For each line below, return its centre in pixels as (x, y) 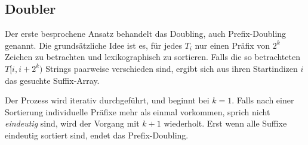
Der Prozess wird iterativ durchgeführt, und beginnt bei (107, 100)
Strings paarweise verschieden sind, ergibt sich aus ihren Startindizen (172, 68)
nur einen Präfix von (232, 45)
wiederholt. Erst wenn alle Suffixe (225, 123)
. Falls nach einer (263, 100)
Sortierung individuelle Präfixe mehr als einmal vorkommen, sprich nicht (138, 111)
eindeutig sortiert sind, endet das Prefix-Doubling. (97, 135)
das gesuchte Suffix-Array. (52, 80)
